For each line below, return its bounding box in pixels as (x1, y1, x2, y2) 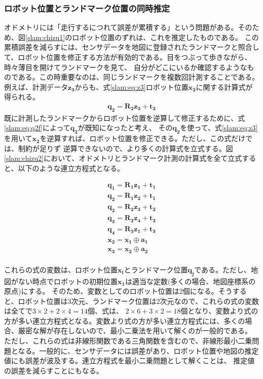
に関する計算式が (196, 81, 253, 92)
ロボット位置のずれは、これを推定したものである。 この (72, 31, 259, 42)
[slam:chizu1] (25, 31, 65, 42)
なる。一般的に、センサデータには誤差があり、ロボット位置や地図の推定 (18, 345, 259, 356)
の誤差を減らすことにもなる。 (4, 365, 103, 375)
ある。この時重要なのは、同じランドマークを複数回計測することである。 (18, 72, 259, 82)
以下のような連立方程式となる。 (18, 162, 125, 173)
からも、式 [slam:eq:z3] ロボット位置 (74, 81, 189, 92)
